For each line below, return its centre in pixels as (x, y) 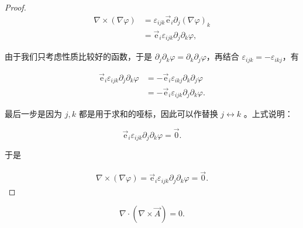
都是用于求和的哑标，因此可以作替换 (148, 114)
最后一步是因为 (33, 114)
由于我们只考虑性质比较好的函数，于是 (78, 56)
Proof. (16, 7)
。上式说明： (268, 114)
